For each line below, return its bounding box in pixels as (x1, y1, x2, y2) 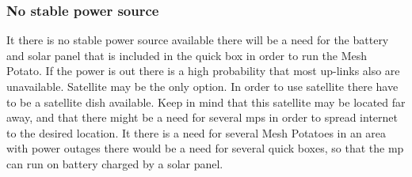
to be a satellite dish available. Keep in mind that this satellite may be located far (6, 93, 406, 110)
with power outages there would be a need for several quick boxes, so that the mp (6, 140, 404, 156)
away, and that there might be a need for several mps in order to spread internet (6, 109, 398, 126)
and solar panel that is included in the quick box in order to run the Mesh (6, 47, 368, 63)
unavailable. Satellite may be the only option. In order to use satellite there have (6, 78, 399, 94)
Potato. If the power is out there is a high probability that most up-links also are (6, 62, 400, 79)
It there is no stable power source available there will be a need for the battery (6, 32, 389, 48)
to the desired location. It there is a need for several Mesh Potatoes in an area (6, 124, 387, 141)
